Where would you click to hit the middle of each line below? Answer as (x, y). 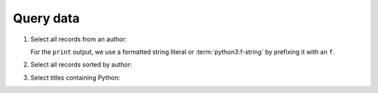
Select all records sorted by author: (81, 65)
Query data (46, 18)
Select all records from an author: (79, 39)
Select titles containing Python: (75, 78)
